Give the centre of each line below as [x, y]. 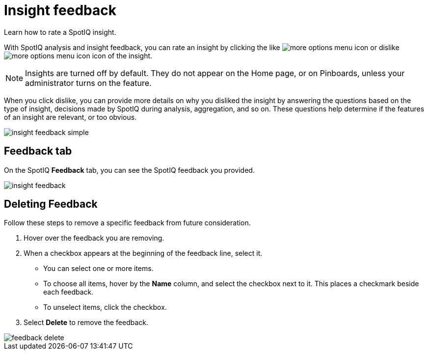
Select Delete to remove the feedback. [86, 323]
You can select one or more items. [98, 269]
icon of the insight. [122, 55]
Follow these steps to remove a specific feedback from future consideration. [127, 223]
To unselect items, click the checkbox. [105, 307]
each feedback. [68, 292]
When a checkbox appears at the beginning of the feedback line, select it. [143, 253]
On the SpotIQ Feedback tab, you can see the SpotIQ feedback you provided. [129, 170]
